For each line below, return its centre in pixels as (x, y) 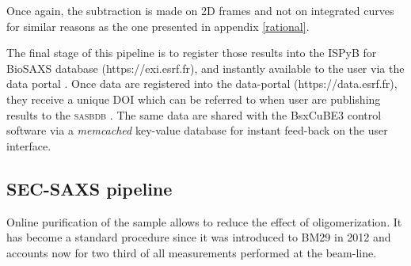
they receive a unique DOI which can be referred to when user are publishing (194, 99)
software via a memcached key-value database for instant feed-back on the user (197, 130)
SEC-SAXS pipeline (89, 188)
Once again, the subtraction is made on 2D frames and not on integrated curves (200, 10)
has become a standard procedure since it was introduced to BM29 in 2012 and (199, 237)
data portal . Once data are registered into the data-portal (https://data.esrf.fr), (202, 84)
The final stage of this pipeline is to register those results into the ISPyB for (192, 53)
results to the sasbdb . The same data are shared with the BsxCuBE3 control (194, 114)
